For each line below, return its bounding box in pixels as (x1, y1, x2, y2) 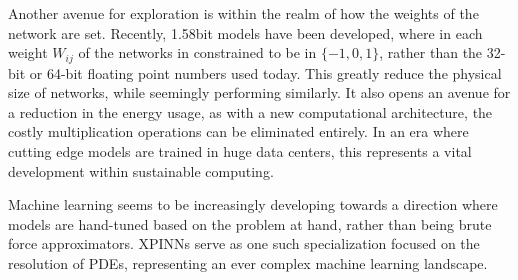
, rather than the (379, 42, 483, 63)
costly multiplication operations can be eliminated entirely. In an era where (8, 121, 469, 142)
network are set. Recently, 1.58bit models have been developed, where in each (8, 22, 483, 43)
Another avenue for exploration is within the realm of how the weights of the (8, 3, 479, 23)
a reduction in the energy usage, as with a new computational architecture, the (8, 101, 493, 122)
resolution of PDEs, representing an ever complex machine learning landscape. (8, 252, 488, 273)
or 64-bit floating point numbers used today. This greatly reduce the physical (29, 62, 502, 83)
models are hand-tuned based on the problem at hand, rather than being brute (8, 213, 492, 234)
